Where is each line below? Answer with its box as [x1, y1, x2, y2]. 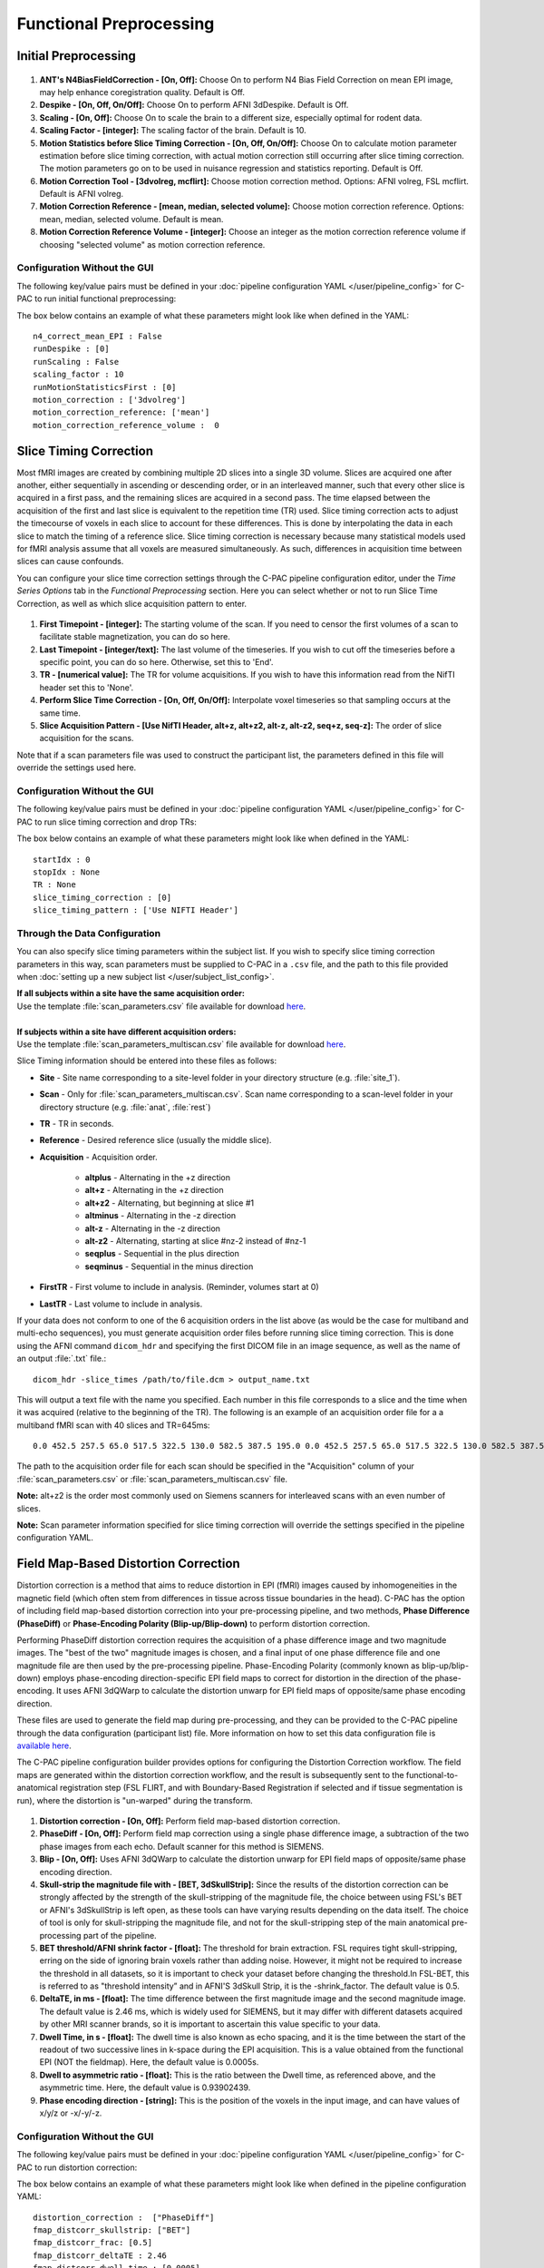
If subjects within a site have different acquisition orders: [16, 1026, 237, 1037]
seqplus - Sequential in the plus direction [84, 1248, 240, 1259]
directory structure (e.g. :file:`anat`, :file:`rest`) [39, 1101, 211, 1112]
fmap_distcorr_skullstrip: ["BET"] [33, 2225, 191, 2235]
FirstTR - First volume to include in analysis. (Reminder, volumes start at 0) [39, 1282, 319, 1293]
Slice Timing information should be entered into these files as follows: [16, 1055, 277, 1066]
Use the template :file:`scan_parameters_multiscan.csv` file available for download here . [16, 1039, 346, 1050]
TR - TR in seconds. [39, 1118, 114, 1129]
